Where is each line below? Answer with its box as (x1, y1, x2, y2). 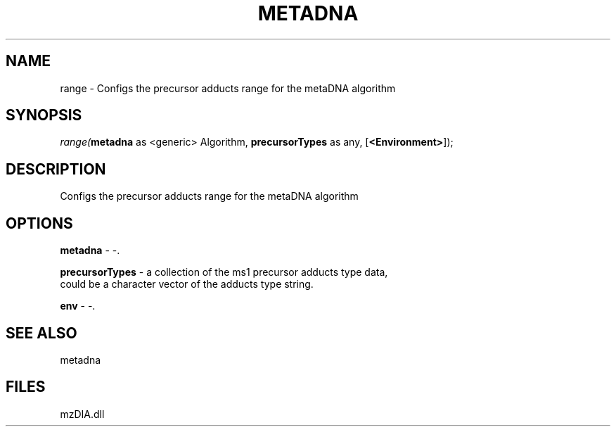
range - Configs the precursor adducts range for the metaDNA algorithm (60, 82, 396, 94)
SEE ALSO (6, 324, 77, 342)
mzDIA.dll (60, 407, 105, 420)
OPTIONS (6, 214, 73, 232)
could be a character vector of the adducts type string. (60, 278, 314, 291)
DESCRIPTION (6, 160, 106, 178)
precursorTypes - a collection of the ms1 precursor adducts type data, (60, 266, 388, 279)
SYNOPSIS (6, 106, 82, 125)
